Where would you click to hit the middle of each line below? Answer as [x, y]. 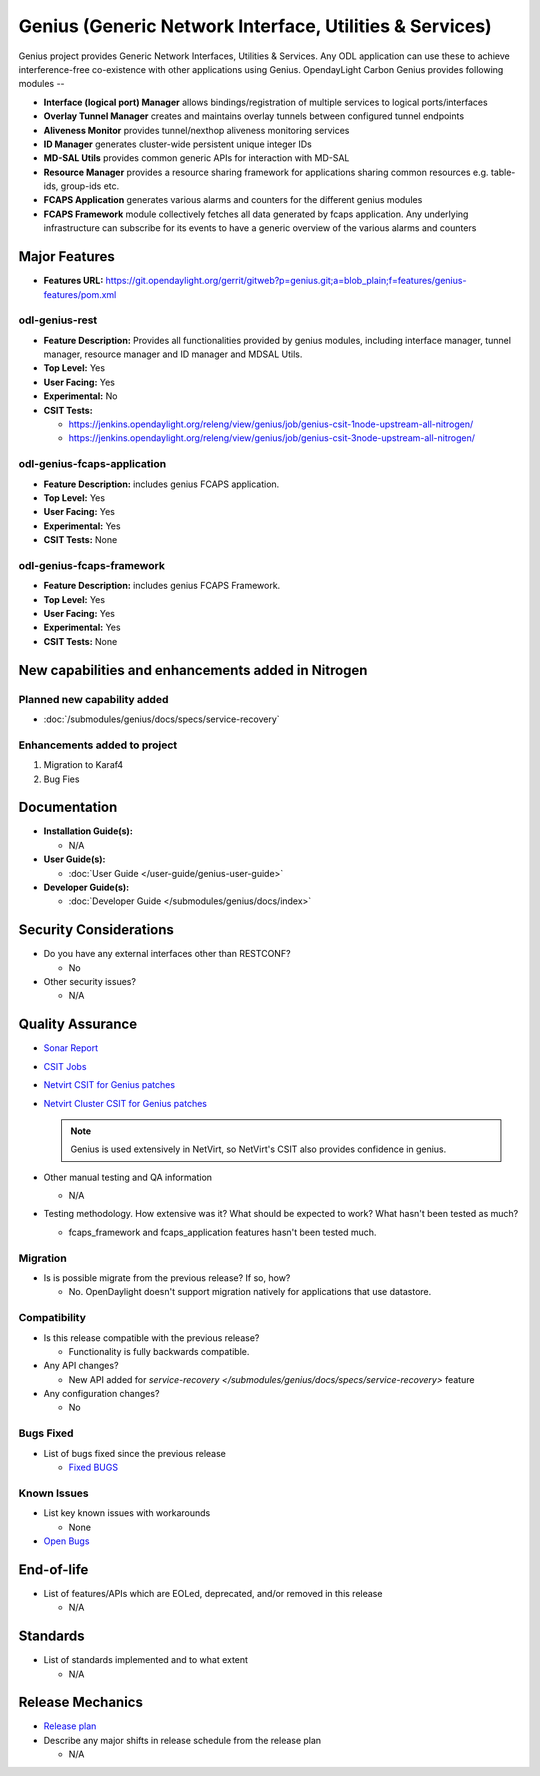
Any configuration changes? [101, 1394]
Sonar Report [71, 1048]
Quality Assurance [78, 1024]
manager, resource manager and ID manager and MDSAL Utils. [173, 354]
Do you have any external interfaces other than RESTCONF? [167, 954]
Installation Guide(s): [88, 831]
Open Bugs [66, 1541]
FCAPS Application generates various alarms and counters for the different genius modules [233, 200]
